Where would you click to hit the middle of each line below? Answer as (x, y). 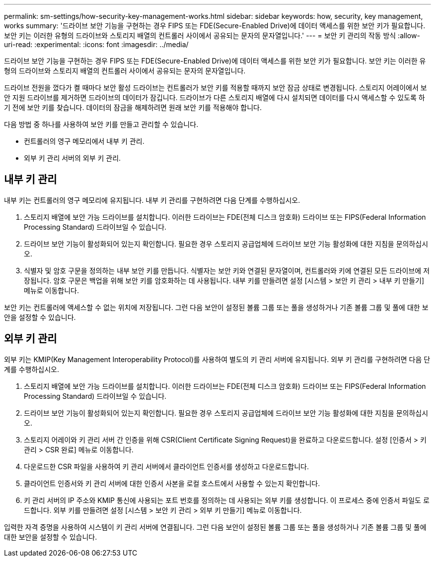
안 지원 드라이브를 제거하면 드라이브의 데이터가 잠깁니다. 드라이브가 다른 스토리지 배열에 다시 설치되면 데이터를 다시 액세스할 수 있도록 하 (215, 97)
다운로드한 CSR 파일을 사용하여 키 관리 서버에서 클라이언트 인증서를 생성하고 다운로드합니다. (166, 466)
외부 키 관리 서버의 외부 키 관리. (72, 158)
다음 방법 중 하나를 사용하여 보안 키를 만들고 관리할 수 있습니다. (101, 124)
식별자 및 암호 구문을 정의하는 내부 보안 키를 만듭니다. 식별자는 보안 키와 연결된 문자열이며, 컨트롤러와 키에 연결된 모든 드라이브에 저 (227, 270)
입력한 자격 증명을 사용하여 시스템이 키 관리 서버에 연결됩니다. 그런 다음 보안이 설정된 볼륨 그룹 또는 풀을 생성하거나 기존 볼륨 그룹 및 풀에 (215, 527)
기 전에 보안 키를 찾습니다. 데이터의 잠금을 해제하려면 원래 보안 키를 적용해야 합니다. (133, 107)
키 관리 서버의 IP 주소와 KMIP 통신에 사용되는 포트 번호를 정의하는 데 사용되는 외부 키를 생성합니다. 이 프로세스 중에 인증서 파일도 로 (227, 500)
